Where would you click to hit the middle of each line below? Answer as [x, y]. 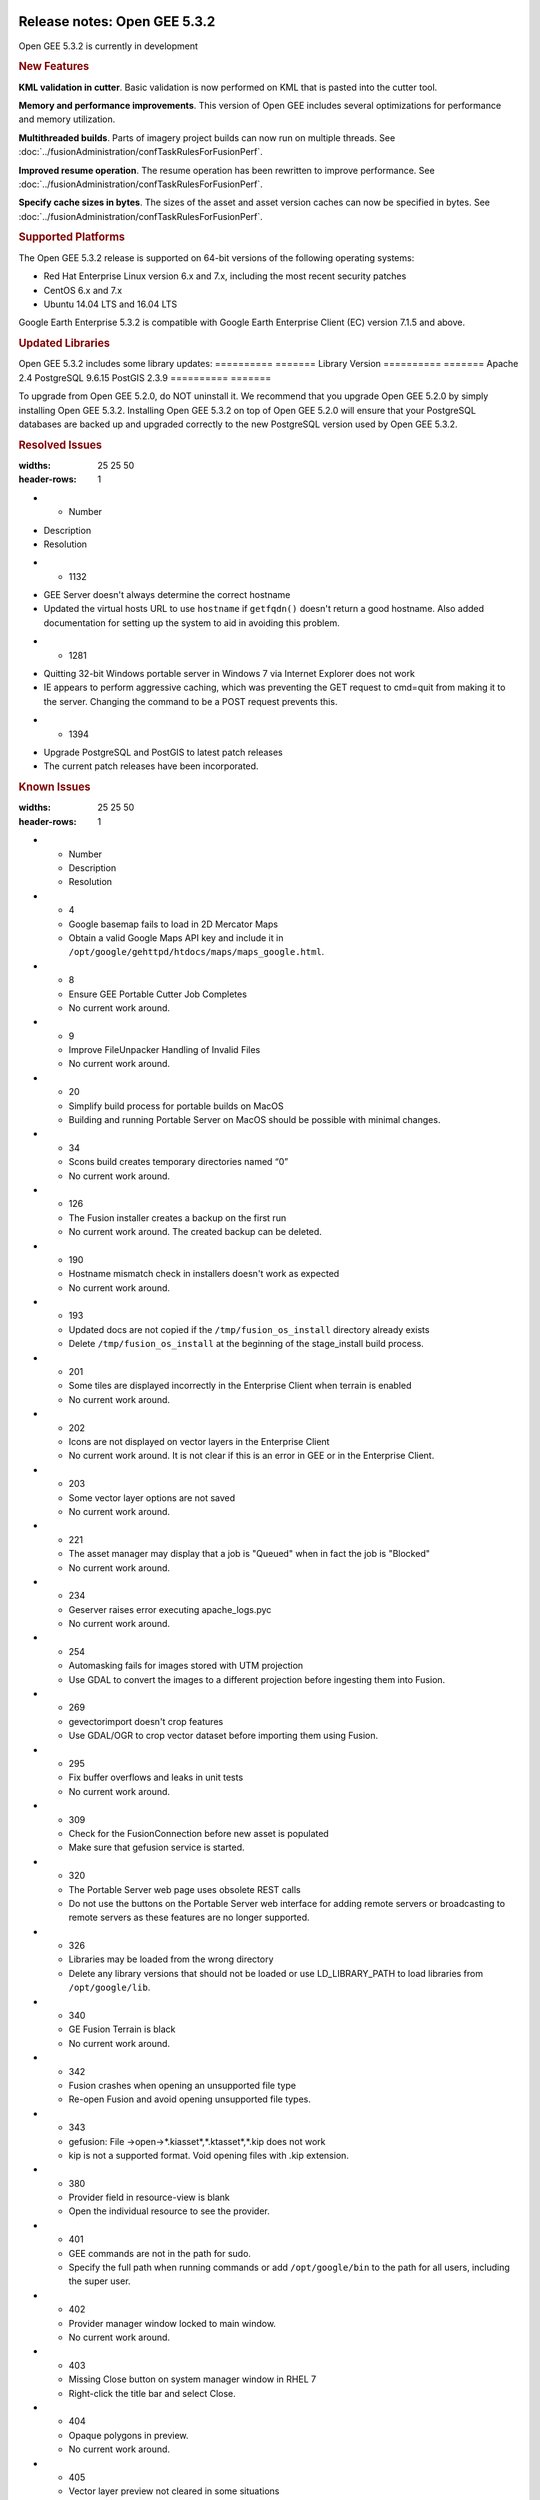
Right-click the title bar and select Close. [152, 2393]
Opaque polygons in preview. [128, 2435]
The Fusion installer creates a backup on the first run [177, 1217]
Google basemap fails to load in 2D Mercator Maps [173, 924]
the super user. [99, 2281]
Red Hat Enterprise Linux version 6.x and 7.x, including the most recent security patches [225, 276]
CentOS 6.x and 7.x [83, 290]
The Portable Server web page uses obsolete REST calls [184, 1889]
